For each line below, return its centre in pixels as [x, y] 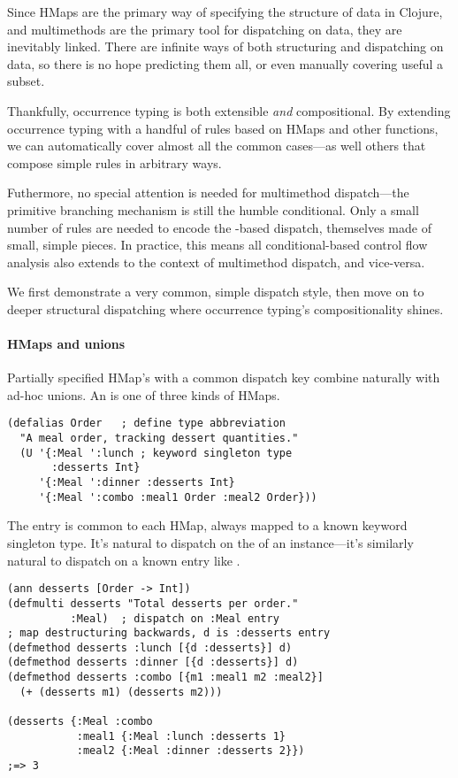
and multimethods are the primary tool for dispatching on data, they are [205, 29]
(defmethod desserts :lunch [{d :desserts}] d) [150, 647]
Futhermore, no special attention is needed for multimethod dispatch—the [208, 193]
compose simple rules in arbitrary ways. [114, 162]
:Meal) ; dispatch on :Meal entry [175, 618]
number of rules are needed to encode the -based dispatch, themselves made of [219, 227]
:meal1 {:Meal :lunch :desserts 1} [181, 736]
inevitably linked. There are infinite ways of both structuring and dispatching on [225, 46]
